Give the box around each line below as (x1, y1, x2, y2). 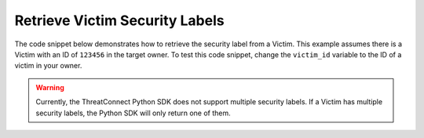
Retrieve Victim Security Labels (14, 12, 225, 29)
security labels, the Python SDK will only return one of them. (35, 108, 231, 118)
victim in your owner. (14, 61, 82, 71)
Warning (35, 82, 64, 92)
